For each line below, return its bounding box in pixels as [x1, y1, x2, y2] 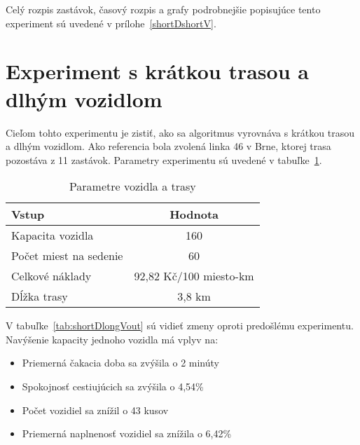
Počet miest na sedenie [11, 247, 123, 264]
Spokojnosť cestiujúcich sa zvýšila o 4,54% [22, 379, 204, 394]
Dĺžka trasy [11, 288, 68, 305]
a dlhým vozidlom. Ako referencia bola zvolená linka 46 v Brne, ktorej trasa [6, 139, 331, 153]
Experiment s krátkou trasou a [6, 57, 309, 85]
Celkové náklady [11, 268, 92, 285]
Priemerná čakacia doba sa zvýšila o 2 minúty [22, 355, 219, 370]
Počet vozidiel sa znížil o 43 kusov [22, 402, 169, 417]
